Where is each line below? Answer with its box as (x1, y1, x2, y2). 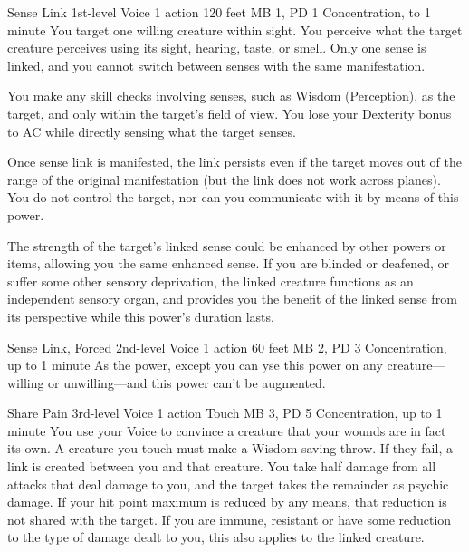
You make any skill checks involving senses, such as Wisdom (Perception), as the (7, 86, 455, 105)
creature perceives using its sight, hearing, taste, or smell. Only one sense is (7, 38, 426, 57)
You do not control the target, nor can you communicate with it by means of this (7, 188, 459, 207)
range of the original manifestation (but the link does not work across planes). (7, 169, 441, 189)
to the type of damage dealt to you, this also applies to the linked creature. (7, 528, 425, 547)
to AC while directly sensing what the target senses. (7, 121, 296, 140)
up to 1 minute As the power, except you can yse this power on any (7, 355, 383, 374)
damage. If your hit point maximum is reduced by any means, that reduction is (7, 492, 447, 511)
